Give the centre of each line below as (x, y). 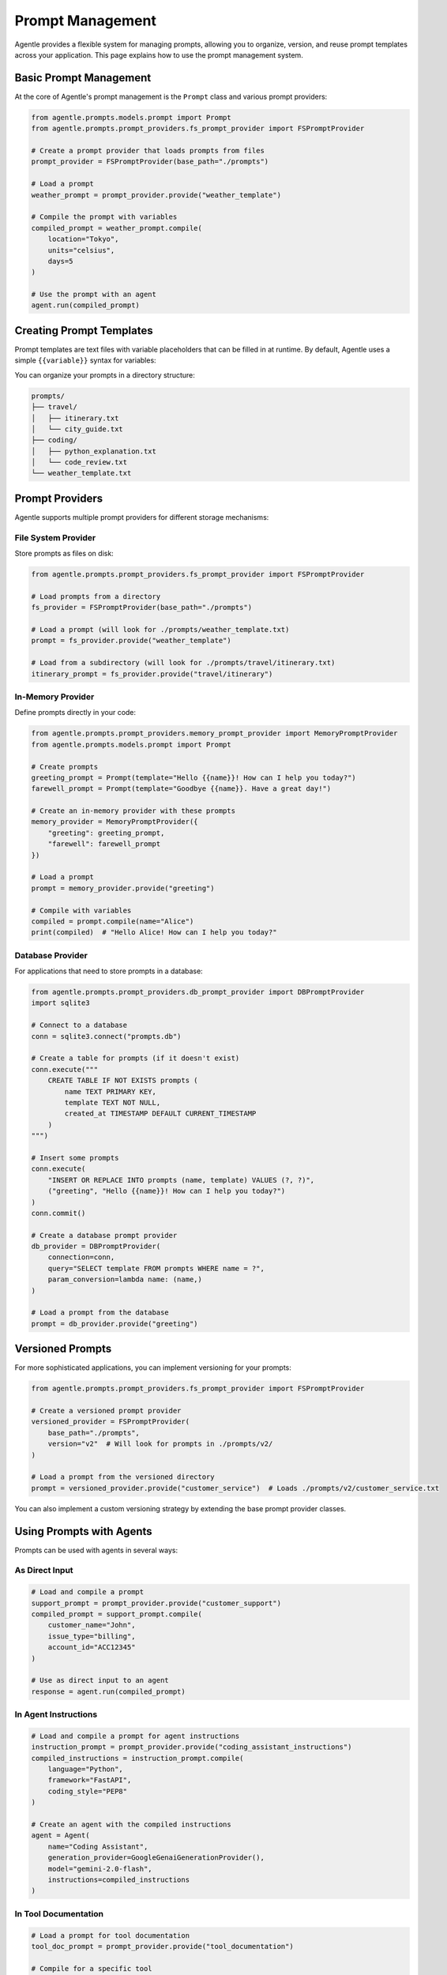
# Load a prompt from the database (100, 1313)
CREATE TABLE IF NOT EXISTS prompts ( (123, 1081)
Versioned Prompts (63, 1349)
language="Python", (86, 1769)
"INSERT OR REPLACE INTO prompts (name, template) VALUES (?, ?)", (181, 1180)
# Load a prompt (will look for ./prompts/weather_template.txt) (160, 630)
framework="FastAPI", (90, 1780)
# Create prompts (65, 767)
